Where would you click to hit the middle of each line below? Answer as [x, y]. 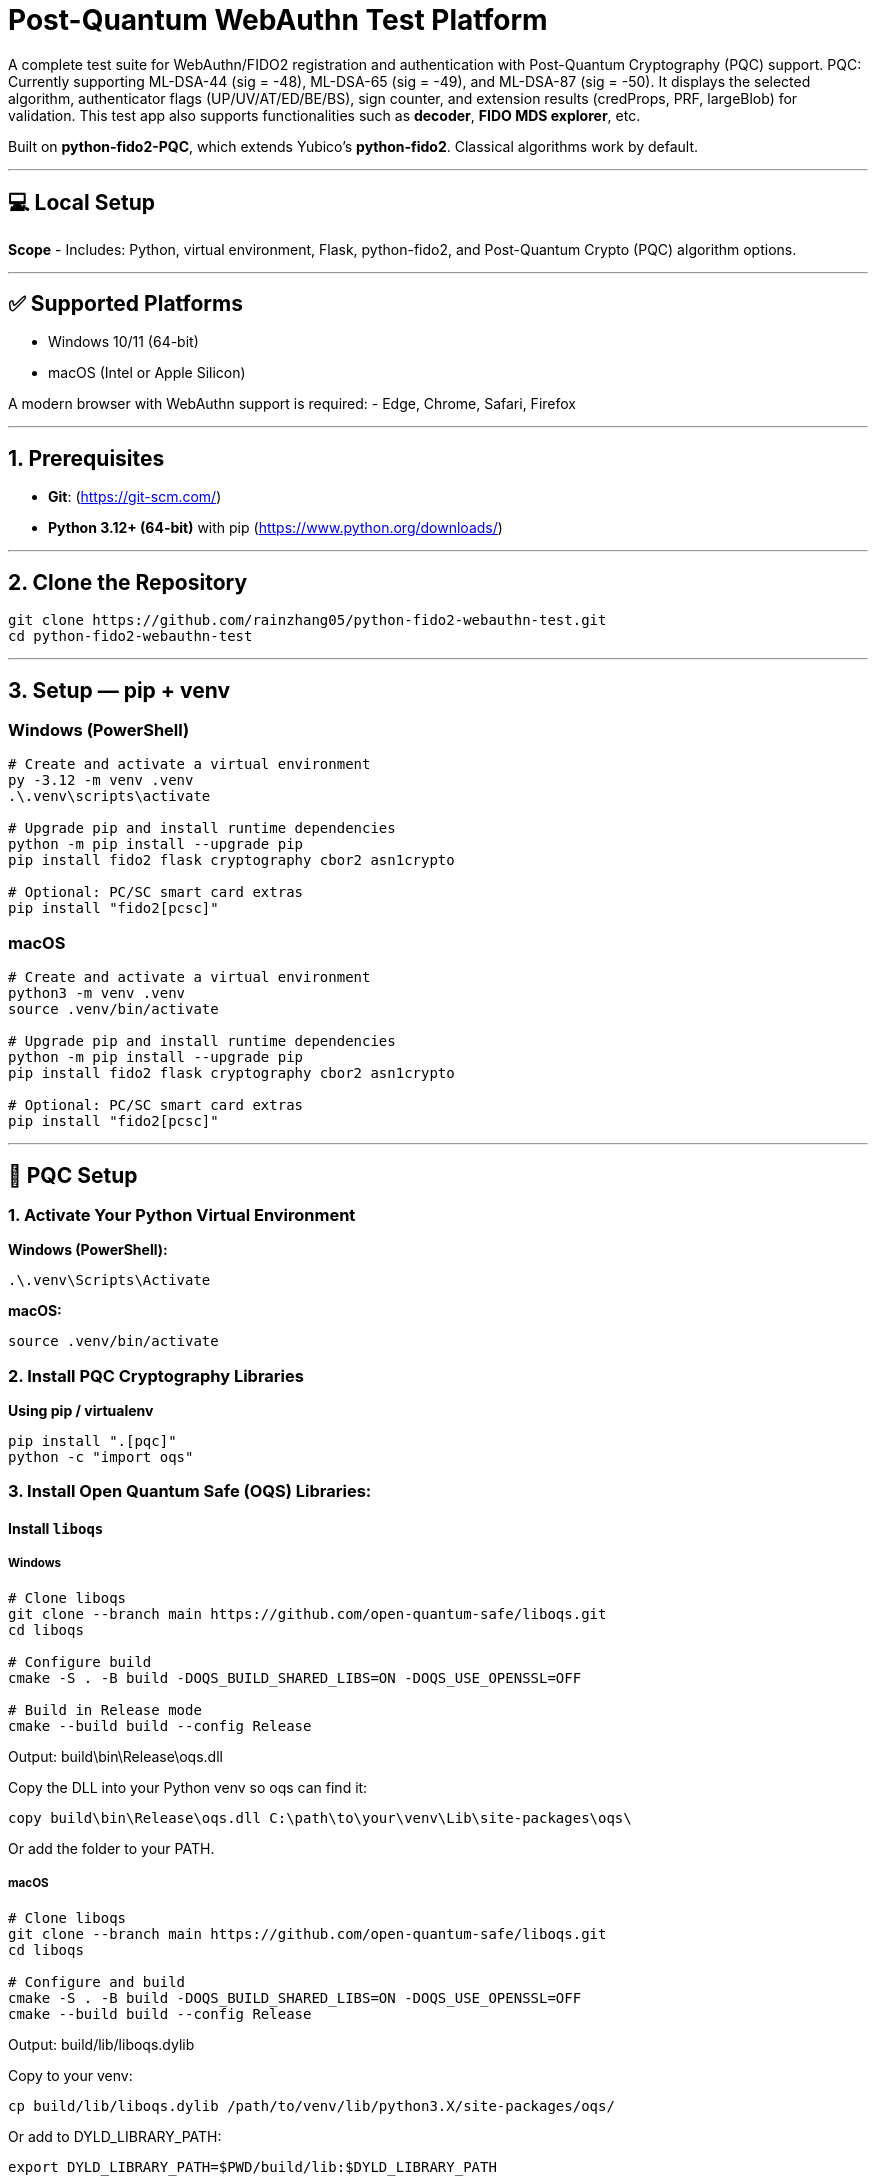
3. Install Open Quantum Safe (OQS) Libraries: [190, 1491]
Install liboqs [56, 1529]
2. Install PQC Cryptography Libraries [156, 1375]
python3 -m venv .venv [97, 993]
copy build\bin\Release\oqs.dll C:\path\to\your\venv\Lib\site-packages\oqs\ [320, 1817]
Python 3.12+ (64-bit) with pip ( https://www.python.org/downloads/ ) [275, 528]
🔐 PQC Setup [73, 1175]
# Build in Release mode [105, 1709]
